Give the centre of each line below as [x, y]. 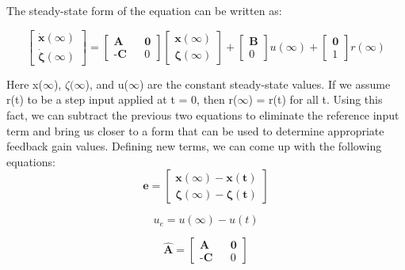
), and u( [107, 84]
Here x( [25, 84]
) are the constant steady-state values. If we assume [265, 84]
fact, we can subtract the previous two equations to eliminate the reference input [203, 115]
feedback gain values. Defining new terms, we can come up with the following [194, 146]
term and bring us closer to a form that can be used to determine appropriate [195, 130]
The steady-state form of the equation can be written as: [144, 10]
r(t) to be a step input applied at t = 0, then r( [122, 99]
